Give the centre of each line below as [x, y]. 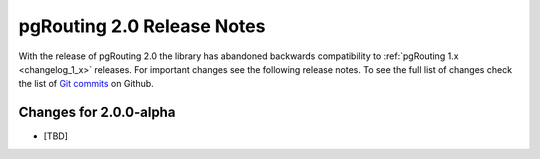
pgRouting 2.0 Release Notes [142, 26]
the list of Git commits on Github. [86, 84]
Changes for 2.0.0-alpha [97, 112]
